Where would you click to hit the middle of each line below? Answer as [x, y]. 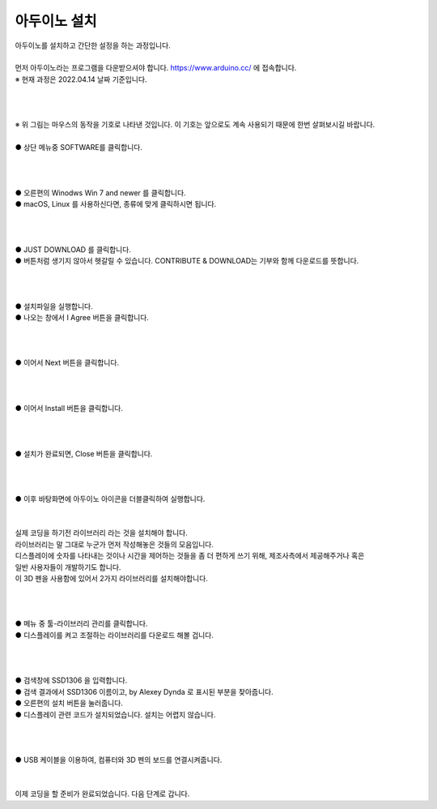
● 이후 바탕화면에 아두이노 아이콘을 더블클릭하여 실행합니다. [110, 499]
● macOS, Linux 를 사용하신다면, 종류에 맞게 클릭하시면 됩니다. [116, 204]
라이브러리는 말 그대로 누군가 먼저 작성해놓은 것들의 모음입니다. [115, 544]
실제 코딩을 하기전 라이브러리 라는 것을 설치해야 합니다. [101, 533]
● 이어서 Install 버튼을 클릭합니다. [69, 409]
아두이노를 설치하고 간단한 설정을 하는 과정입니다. [93, 45]
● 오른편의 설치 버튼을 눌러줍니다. [69, 703]
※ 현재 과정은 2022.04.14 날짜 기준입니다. [81, 79]
